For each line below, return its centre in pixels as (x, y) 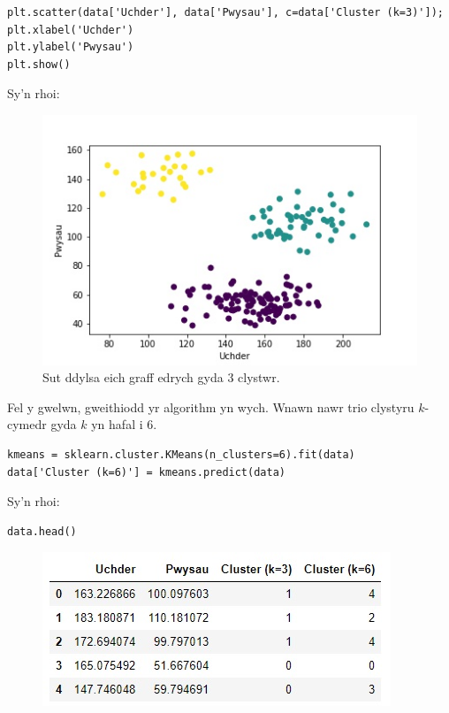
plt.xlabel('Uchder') (71, 30)
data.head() (42, 531)
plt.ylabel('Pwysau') (71, 47)
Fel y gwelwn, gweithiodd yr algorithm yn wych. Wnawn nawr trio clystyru (211, 406)
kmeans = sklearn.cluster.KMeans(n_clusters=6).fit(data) (181, 455)
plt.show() (39, 64)
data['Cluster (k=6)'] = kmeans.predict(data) (146, 472)
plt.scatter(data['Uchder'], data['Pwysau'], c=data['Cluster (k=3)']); (225, 12)
